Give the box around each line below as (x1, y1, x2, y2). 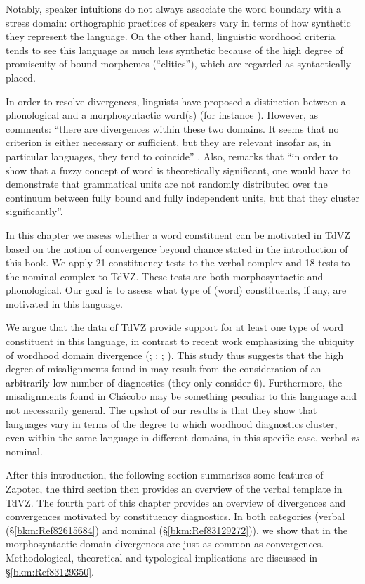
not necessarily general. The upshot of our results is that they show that (6, 403, 317, 417)
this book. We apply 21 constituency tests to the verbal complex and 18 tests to (6, 255, 350, 270)
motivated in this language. (6, 296, 123, 311)
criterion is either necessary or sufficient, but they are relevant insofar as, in (6, 135, 331, 150)
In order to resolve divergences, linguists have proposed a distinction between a (6, 93, 346, 108)
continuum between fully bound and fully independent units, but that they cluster (6, 190, 359, 205)
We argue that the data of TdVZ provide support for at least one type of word (6, 320, 344, 335)
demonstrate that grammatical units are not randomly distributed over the (6, 176, 328, 191)
